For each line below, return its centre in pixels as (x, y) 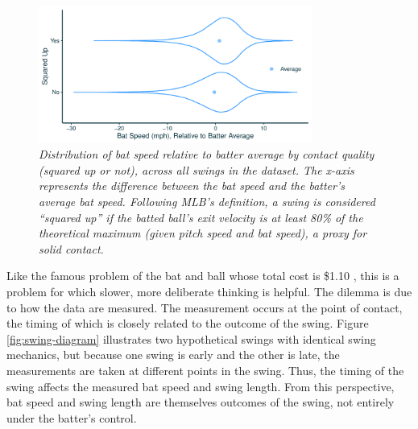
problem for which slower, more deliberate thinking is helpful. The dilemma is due (209, 291)
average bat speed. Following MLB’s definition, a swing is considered (207, 201)
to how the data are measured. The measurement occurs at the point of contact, (205, 307)
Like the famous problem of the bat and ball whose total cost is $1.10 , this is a (203, 276)
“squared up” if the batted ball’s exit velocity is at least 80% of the (201, 217)
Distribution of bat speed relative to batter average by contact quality (207, 154)
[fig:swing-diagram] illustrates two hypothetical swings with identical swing (191, 338)
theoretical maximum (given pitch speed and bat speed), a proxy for (203, 233)
